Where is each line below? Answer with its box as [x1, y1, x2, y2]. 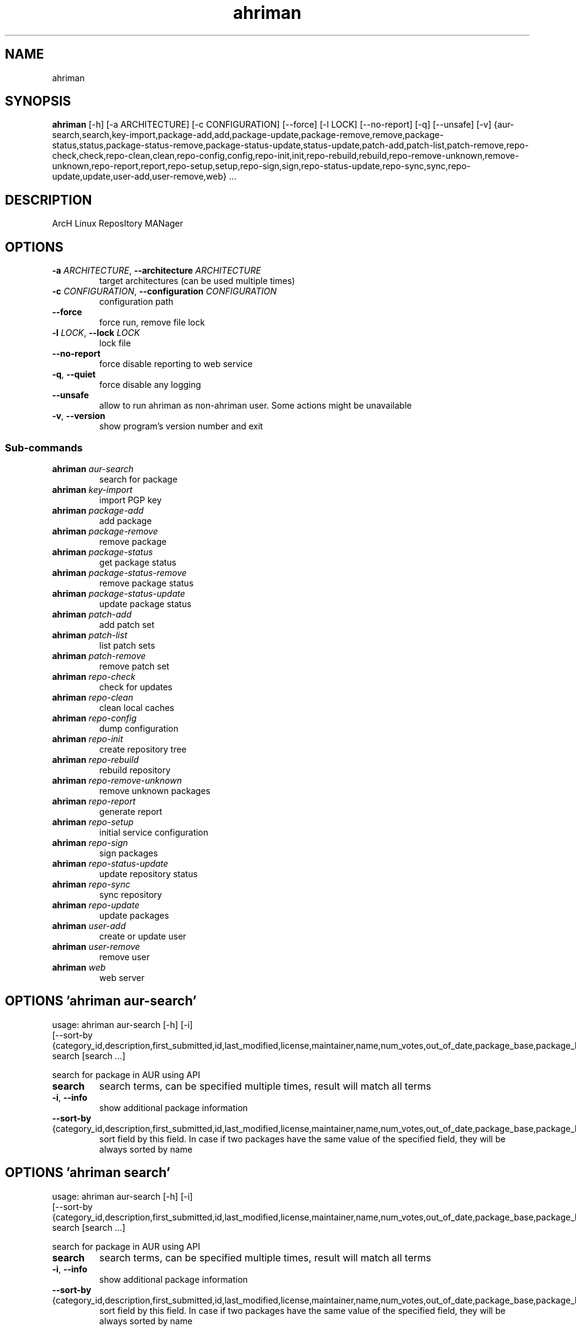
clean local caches [99, 702, 175, 713]
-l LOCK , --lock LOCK [52, 327, 140, 338]
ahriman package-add [52, 505, 144, 516]
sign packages [99, 847, 158, 858]
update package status [99, 598, 192, 609]
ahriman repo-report [52, 795, 136, 806]
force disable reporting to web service [99, 359, 253, 370]
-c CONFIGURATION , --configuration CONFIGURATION [52, 286, 277, 297]
